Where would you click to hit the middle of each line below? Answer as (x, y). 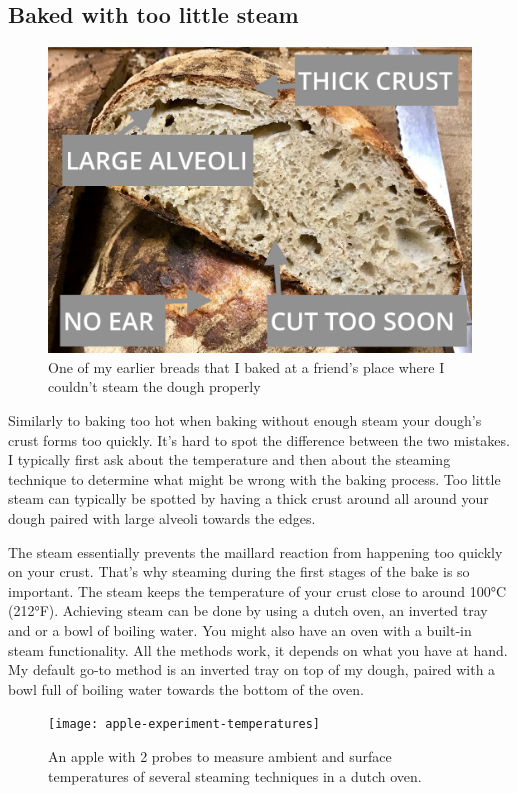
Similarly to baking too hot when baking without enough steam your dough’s (245, 419)
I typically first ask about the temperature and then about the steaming (229, 459)
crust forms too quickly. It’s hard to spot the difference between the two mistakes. (259, 439)
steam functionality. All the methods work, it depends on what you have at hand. (258, 649)
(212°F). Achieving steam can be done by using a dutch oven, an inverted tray (248, 610)
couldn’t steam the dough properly (154, 386)
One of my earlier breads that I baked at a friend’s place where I (246, 366)
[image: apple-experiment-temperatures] (184, 724)
